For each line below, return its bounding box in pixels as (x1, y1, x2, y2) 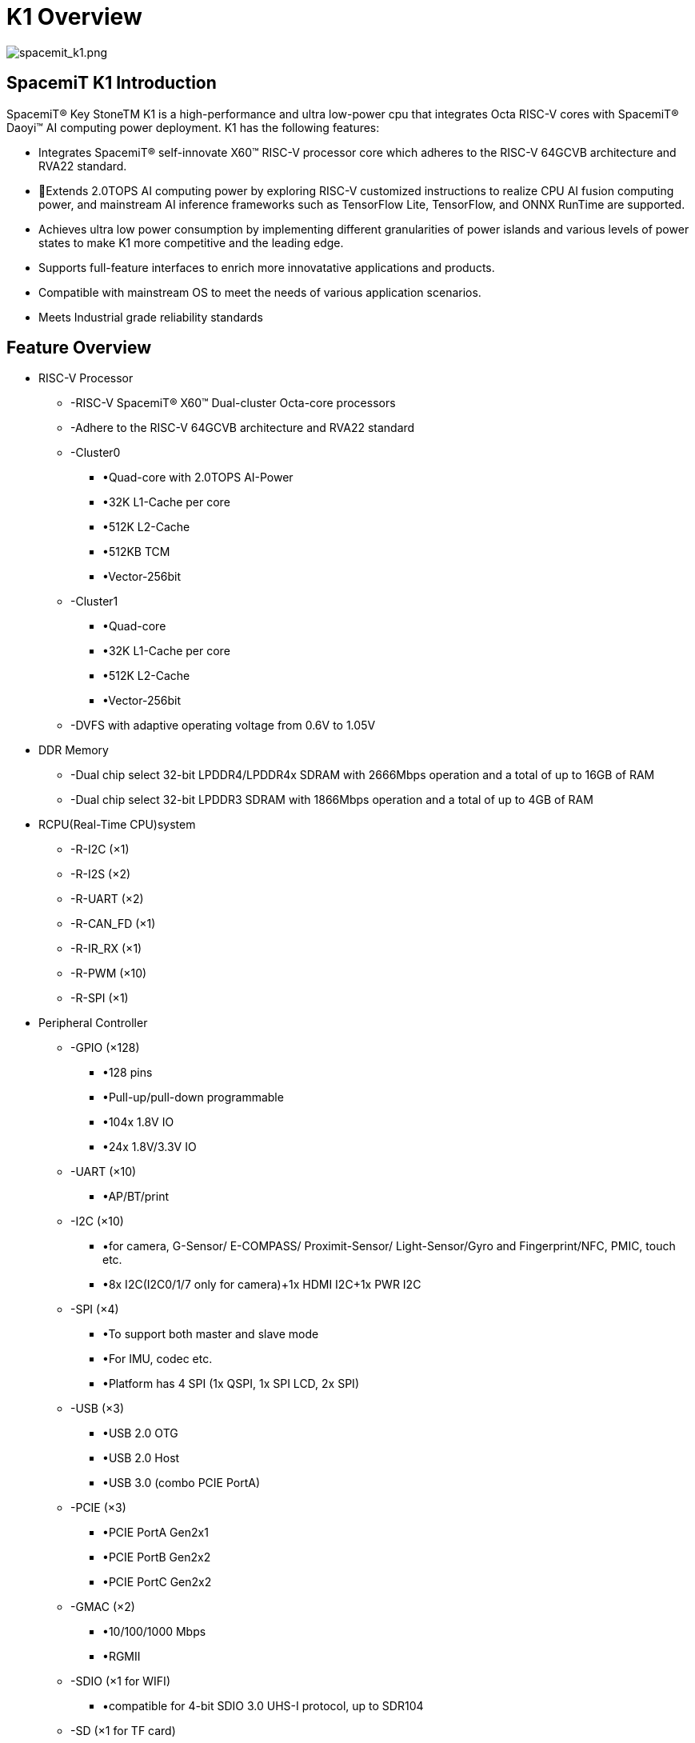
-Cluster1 (70, 594, 118, 609)
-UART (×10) (70, 1165, 137, 1179)
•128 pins (102, 1065, 153, 1080)
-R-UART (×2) (70, 892, 144, 906)
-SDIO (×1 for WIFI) (70, 1674, 170, 1689)
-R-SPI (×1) (70, 991, 129, 1005)
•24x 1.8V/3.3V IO (102, 1140, 197, 1154)
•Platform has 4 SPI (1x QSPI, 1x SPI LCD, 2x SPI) (102, 1377, 359, 1391)
